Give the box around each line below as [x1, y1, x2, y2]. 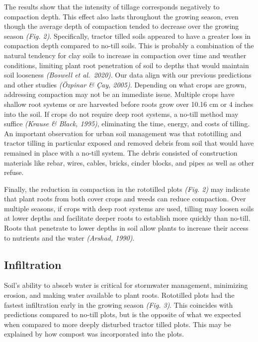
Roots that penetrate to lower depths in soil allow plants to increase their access [4, 223, 249, 233]
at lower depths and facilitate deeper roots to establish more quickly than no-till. [4, 213, 251, 223]
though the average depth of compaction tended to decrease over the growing [4, 21, 239, 31]
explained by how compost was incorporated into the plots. [4, 329, 184, 339]
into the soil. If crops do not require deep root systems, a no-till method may [4, 108, 239, 119]
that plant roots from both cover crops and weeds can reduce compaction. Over [4, 193, 246, 204]
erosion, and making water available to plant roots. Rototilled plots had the [4, 290, 235, 300]
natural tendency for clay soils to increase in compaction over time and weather [4, 50, 247, 60]
